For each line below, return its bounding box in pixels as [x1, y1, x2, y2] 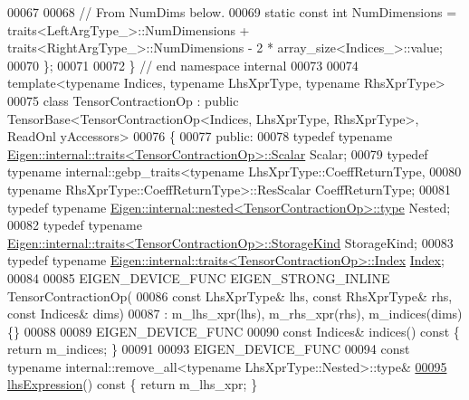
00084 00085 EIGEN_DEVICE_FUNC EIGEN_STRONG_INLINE [7, 268, 390, 287]
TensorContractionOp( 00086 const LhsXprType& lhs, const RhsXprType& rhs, [7, 286, 453, 305]
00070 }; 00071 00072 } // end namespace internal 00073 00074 [7, 55, 359, 74]
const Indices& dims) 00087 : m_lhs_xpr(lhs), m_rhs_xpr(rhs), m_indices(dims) [7, 304, 463, 323]
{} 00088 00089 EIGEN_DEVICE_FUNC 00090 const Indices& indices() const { [7, 321, 460, 340]
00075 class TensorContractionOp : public [7, 90, 239, 110]
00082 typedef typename [7, 215, 142, 234]
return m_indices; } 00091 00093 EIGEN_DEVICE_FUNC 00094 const [7, 339, 410, 358]
